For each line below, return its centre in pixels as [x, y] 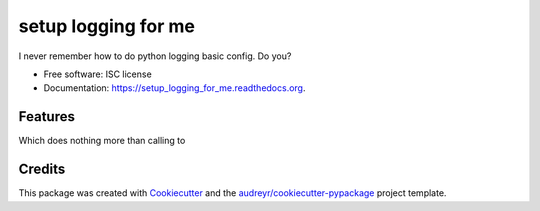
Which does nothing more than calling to [102, 141]
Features [46, 116]
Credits [42, 169]
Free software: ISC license [97, 74]
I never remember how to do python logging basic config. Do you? [155, 56]
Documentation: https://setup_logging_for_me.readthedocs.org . [174, 88]
